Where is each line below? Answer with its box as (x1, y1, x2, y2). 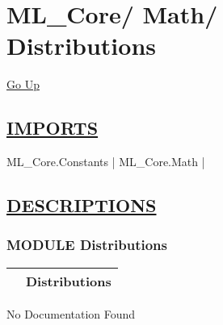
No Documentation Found (6, 305, 136, 322)
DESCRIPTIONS (6, 193, 157, 218)
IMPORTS (6, 115, 99, 140)
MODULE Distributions (6, 235, 167, 255)
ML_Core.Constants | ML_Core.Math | (6, 153, 205, 170)
